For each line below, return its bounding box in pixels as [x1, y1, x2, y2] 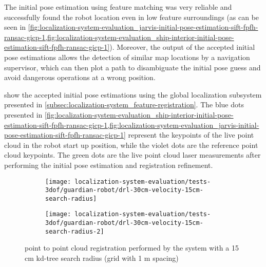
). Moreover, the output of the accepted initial [109, 42, 255, 52]
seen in [4, 22, 26, 32]
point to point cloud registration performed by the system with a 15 [25, 242, 239, 253]
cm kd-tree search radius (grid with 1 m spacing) [25, 253, 179, 263]
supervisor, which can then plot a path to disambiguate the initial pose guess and [4, 62, 261, 72]
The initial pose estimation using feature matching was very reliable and [4, 2, 232, 12]
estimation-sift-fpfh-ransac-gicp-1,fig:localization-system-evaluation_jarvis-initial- [4, 119, 259, 130]
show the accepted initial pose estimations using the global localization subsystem [4, 89, 262, 100]
